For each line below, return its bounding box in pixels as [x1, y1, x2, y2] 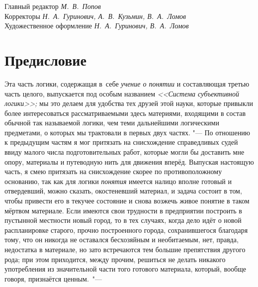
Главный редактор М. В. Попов [4, 1, 101, 11]
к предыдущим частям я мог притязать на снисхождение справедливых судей [4, 137, 238, 147]
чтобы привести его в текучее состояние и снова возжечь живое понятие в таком [4, 195, 250, 206]
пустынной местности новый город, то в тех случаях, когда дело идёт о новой [4, 215, 242, 225]
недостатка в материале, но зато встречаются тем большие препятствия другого [4, 244, 246, 254]
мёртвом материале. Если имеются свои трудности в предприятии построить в [4, 205, 242, 215]
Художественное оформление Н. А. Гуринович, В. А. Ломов [4, 20, 189, 31]
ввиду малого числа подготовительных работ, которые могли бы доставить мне [4, 147, 245, 157]
